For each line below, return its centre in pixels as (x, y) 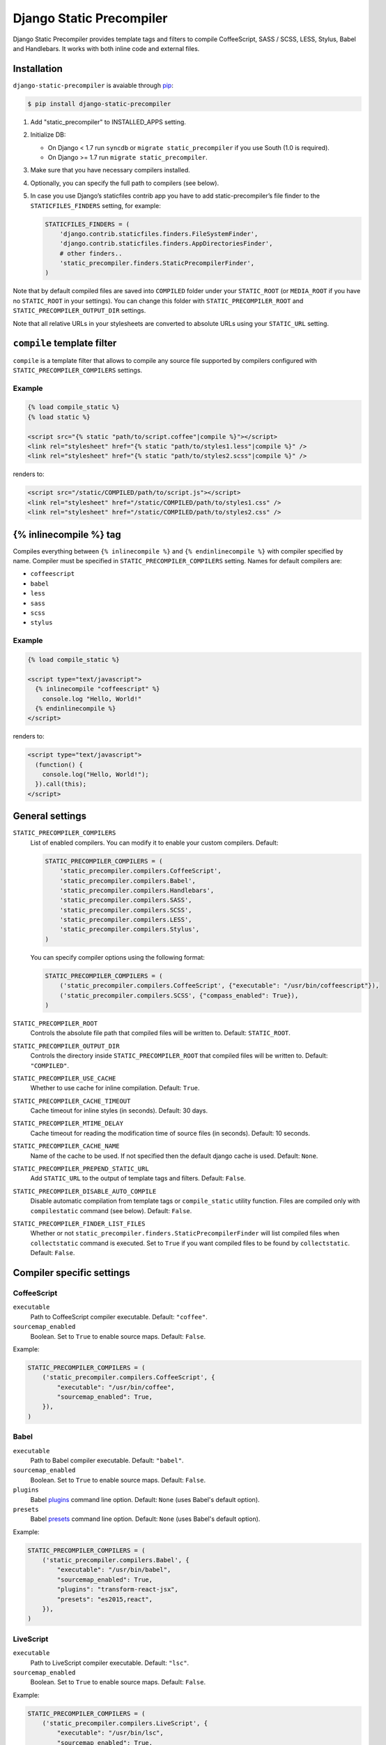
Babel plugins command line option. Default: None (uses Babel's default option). (145, 1499)
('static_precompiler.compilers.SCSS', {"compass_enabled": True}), (179, 995)
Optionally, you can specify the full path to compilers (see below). (125, 183)
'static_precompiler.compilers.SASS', (126, 900)
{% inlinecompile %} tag (67, 534)
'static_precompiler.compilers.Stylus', (130, 929)
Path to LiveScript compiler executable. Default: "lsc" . (110, 1663)
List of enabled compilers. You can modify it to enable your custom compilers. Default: (154, 842)
